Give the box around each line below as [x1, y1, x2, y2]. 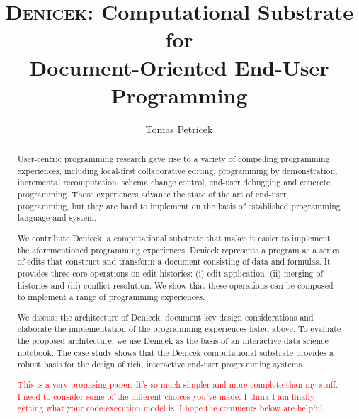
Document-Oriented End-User [29, 52, 329, 81]
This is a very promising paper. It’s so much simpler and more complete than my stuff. [17, 378, 338, 390]
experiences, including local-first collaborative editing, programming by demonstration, [17, 164, 338, 176]
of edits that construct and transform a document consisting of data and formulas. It [17, 256, 331, 268]
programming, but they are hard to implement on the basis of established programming [17, 200, 341, 212]
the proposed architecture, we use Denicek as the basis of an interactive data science [17, 335, 329, 347]
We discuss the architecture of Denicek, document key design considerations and [17, 311, 314, 323]
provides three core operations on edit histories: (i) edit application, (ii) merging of [17, 267, 323, 279]
